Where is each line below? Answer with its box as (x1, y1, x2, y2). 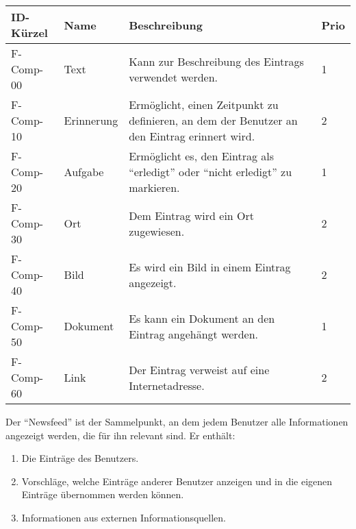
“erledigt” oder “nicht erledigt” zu (129, 164, 292, 180)
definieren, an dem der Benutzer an (129, 112, 298, 128)
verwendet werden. (129, 69, 218, 85)
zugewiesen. (129, 223, 185, 239)
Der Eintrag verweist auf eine (129, 361, 270, 378)
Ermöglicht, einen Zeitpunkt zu (129, 97, 279, 112)
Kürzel (11, 25, 48, 40)
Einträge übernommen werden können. (21, 487, 184, 502)
